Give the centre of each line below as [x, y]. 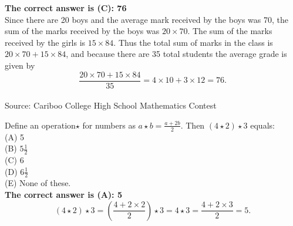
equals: [262, 125]
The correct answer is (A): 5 [63, 195]
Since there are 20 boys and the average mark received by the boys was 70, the [146, 19]
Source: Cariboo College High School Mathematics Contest [111, 105]
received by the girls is [45, 42]
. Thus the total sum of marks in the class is [193, 42]
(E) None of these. [38, 183]
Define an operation [40, 125]
